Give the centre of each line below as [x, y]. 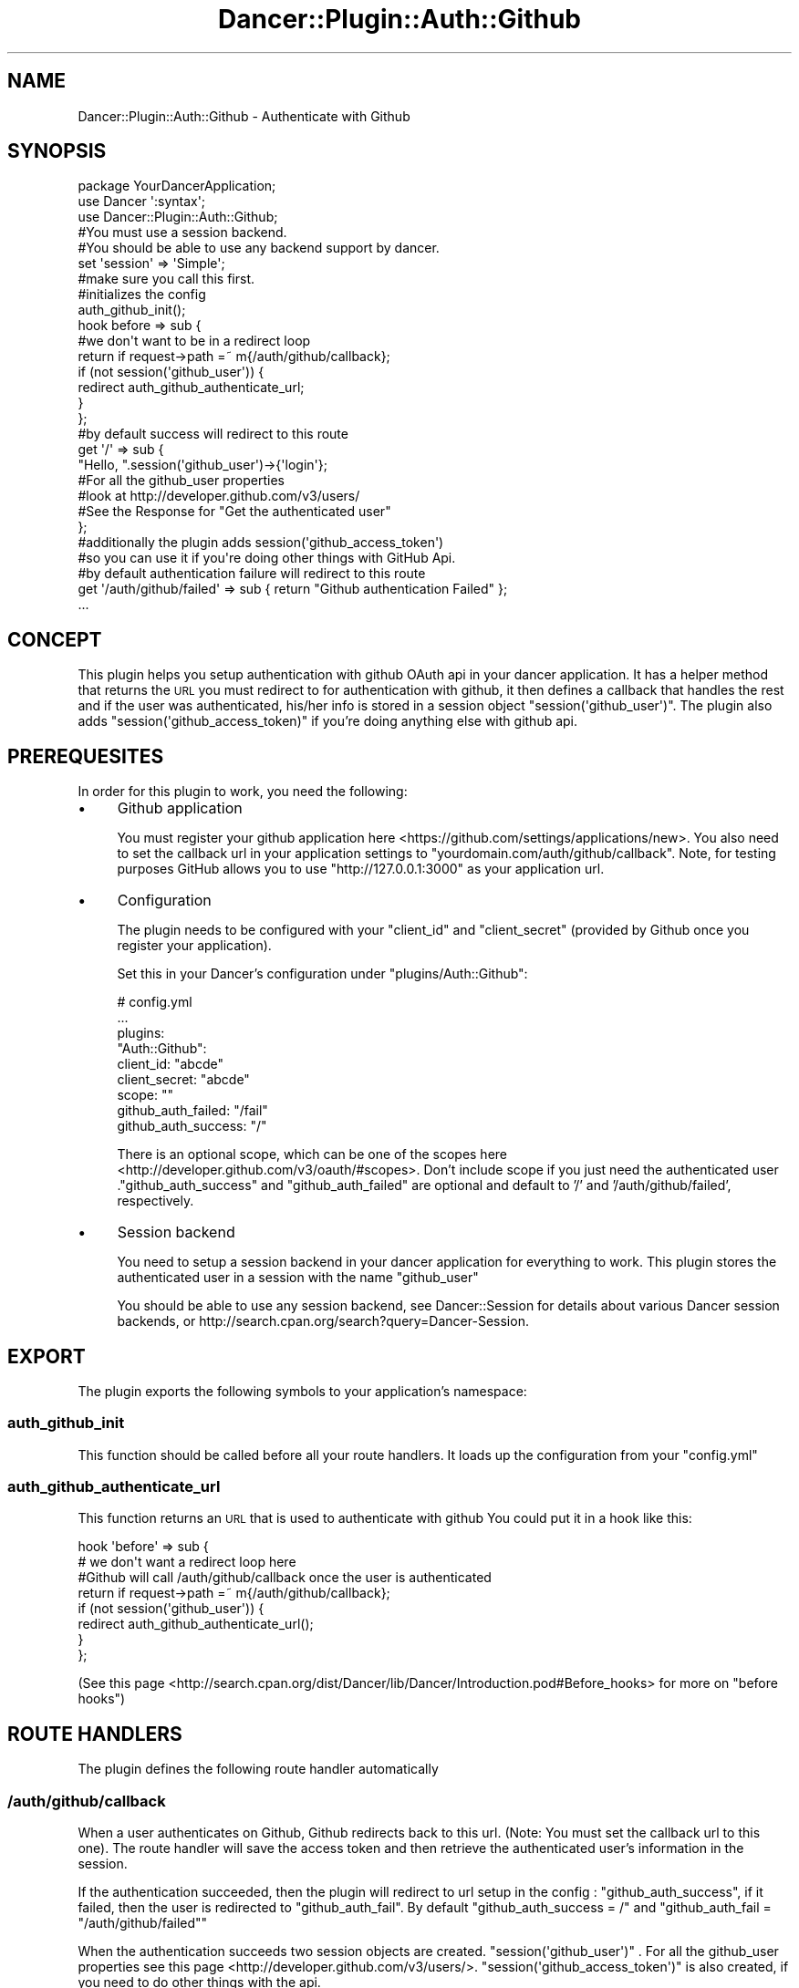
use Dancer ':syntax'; [142, 202]
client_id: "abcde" [170, 1064]
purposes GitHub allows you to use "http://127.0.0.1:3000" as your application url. [361, 869]
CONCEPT [55, 639]
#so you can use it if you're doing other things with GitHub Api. [267, 558]
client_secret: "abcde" [183, 1080]
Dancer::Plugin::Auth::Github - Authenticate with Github [244, 116]
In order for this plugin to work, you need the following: [243, 792]
